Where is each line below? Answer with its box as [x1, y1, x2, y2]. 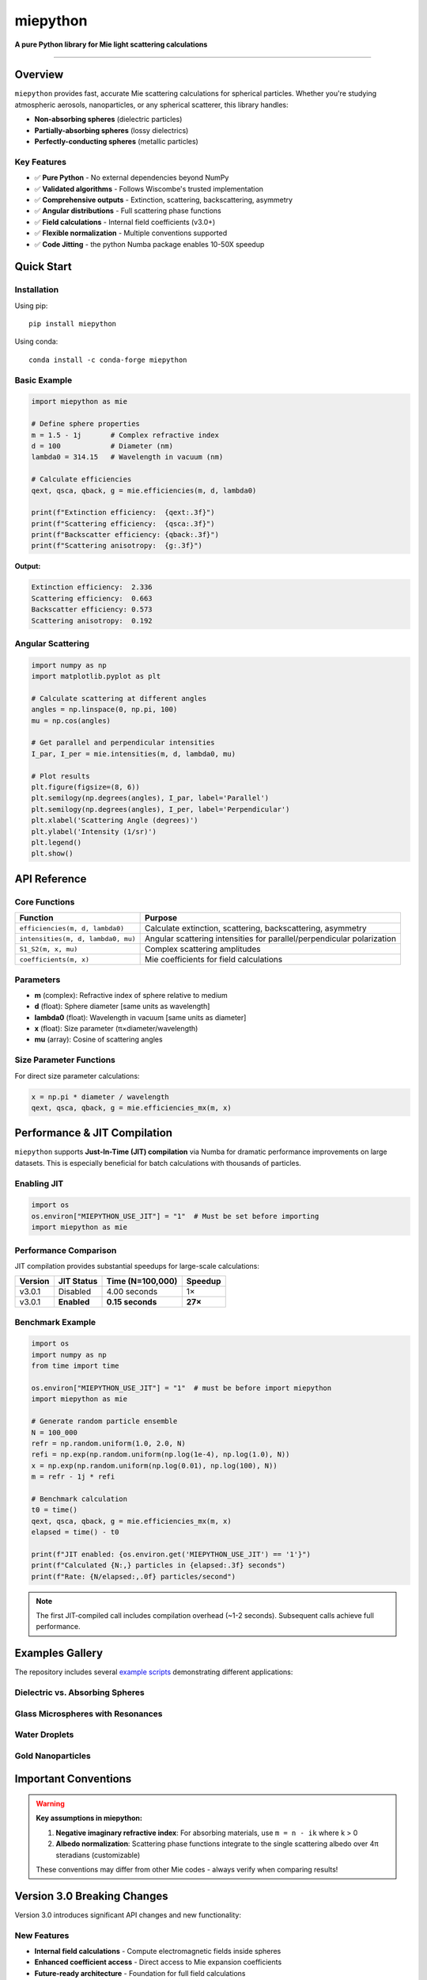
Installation [14, 284, 59, 295]
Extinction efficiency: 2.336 [31, 583, 153, 592]
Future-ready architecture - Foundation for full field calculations [34, 1968, 246, 1978]
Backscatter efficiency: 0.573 [31, 605, 153, 614]
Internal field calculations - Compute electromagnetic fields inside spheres [34, 1946, 282, 1955]
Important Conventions [14, 1772, 132, 1786]
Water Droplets [14, 1729, 74, 1740]
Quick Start [14, 260, 72, 273]
